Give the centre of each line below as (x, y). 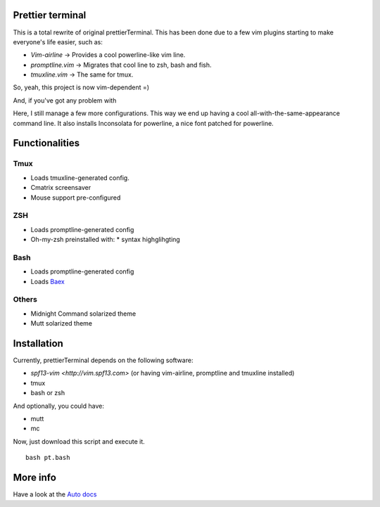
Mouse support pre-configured (76, 198)
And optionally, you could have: (59, 406)
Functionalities (46, 143)
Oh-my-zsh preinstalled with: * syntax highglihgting (106, 240)
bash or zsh (48, 393)
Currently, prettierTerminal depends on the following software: (103, 360)
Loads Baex (47, 281)
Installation (38, 344)
